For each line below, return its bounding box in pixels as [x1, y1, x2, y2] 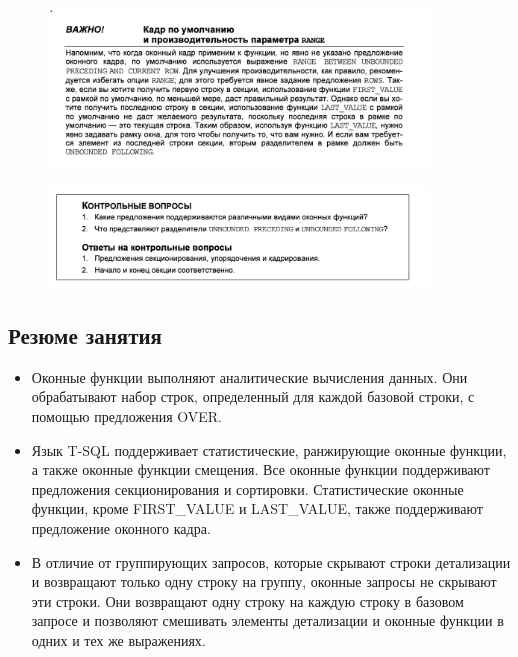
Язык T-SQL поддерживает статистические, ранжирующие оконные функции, [31, 439, 507, 460]
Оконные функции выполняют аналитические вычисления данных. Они [31, 366, 468, 387]
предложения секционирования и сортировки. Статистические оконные [31, 478, 464, 499]
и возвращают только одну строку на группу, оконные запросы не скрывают [31, 571, 497, 592]
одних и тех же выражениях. [31, 629, 206, 650]
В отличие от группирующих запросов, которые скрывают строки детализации [31, 551, 511, 572]
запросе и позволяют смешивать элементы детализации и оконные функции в [31, 610, 504, 631]
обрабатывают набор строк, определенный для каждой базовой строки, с [31, 386, 475, 407]
